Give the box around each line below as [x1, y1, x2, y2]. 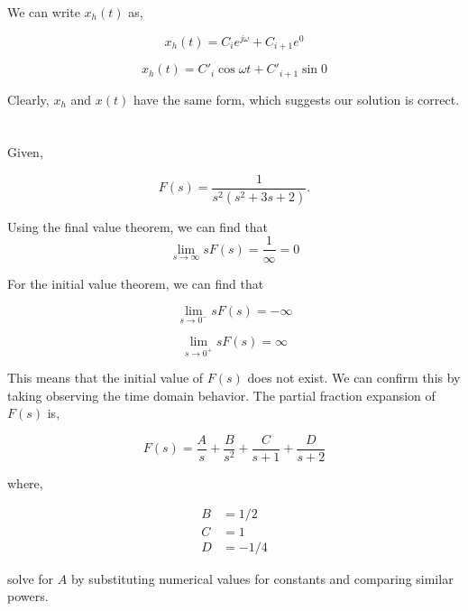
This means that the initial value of [7, 368, 204, 387]
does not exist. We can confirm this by [247, 368, 461, 387]
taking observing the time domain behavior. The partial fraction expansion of [7, 385, 436, 404]
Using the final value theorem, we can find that [7, 217, 269, 236]
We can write [7, 3, 80, 21]
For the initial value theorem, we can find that [7, 273, 264, 292]
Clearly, [7, 89, 50, 108]
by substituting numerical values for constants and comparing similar [70, 569, 454, 588]
